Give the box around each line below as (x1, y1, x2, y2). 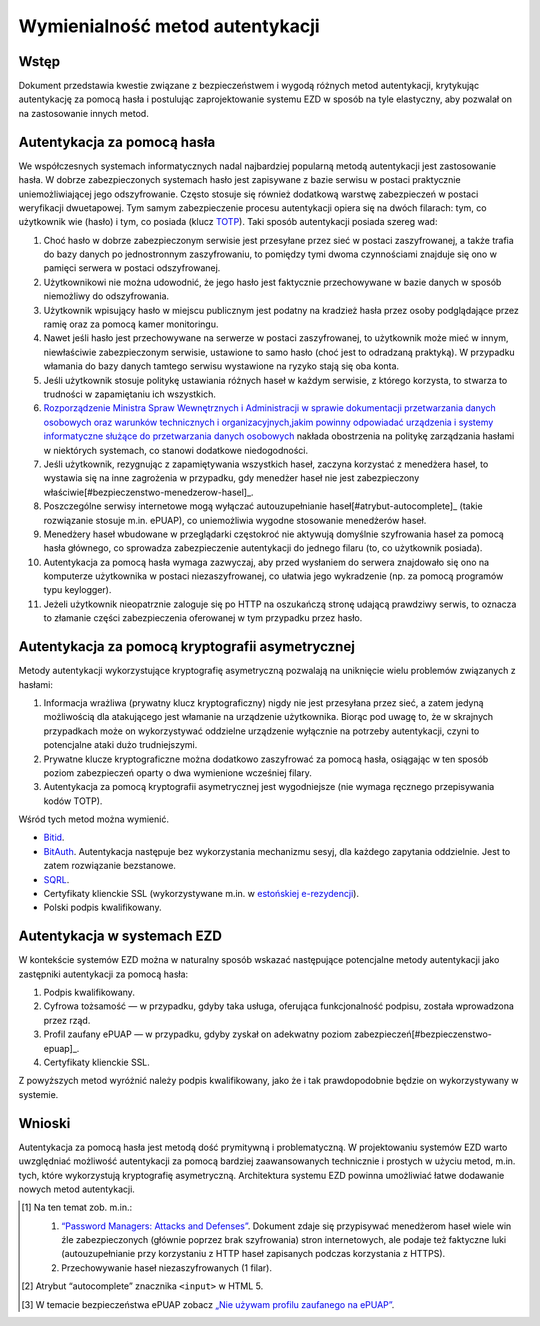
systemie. (18, 1088, 59, 1100)
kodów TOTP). (43, 795, 103, 807)
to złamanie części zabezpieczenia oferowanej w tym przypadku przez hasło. (43, 612, 363, 624)
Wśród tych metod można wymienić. (18, 813, 170, 825)
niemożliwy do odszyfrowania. (43, 290, 170, 302)
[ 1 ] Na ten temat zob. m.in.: (21, 1201, 133, 1214)
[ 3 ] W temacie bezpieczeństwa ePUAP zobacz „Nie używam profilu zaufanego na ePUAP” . (21, 1298, 395, 1310)
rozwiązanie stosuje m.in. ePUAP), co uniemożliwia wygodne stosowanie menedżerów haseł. (43, 514, 427, 526)
